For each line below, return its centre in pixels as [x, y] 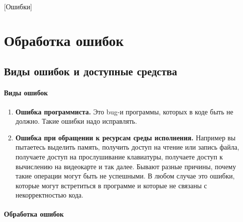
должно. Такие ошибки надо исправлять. [76, 121]
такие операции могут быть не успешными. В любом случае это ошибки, [125, 176]
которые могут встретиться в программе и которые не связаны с [111, 185]
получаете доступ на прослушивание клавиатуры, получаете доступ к [119, 156]
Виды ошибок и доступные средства [91, 71]
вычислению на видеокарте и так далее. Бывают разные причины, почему [126, 166]
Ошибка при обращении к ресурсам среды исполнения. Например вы [125, 137]
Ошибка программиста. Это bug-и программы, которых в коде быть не [124, 111]
